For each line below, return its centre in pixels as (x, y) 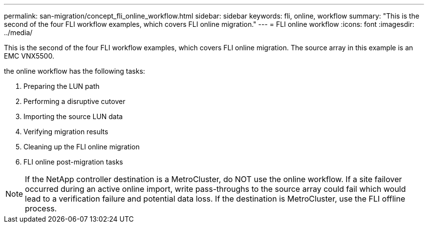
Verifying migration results (66, 132)
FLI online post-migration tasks (73, 162)
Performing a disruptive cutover (75, 101)
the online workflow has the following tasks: (75, 71)
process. (41, 208)
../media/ (18, 32)
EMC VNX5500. (29, 56)
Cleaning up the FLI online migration (82, 147)
